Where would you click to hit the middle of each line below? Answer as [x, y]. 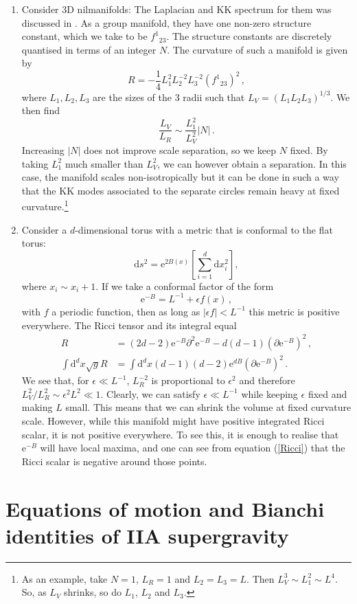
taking [35, 163]
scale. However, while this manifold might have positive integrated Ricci [173, 421]
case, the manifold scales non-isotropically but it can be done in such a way [180, 177]
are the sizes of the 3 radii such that [169, 97]
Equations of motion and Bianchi [165, 508]
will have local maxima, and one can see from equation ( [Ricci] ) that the [193, 448]
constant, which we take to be [84, 36]
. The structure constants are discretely [249, 36]
